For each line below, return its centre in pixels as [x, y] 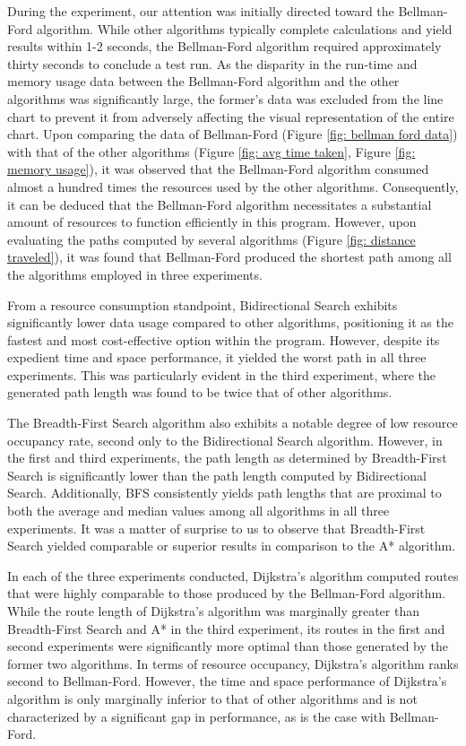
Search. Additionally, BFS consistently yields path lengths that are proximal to [224, 493]
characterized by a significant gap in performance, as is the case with [196, 716]
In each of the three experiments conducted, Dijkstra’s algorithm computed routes [233, 575]
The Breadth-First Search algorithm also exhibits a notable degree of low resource [233, 423]
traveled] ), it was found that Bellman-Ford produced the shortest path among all [229, 257]
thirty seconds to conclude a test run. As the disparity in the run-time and [212, 63]
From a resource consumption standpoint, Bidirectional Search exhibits [203, 304]
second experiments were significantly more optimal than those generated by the [228, 646]
